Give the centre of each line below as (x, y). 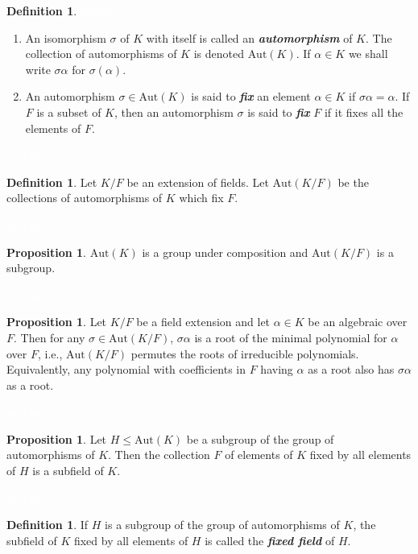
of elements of (259, 455)
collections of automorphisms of (85, 198)
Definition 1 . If (48, 525)
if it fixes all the (364, 112)
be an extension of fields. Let (198, 182)
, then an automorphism (174, 112)
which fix (201, 198)
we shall (368, 54)
